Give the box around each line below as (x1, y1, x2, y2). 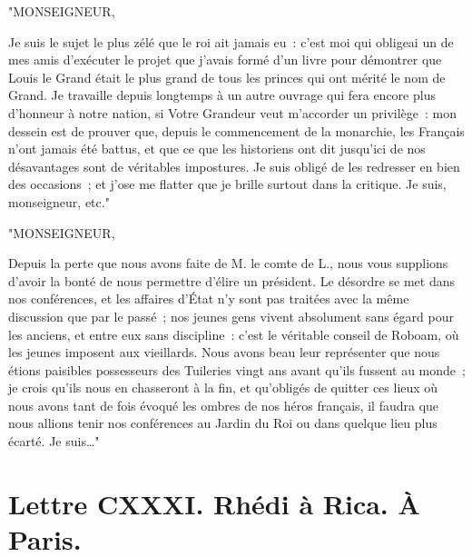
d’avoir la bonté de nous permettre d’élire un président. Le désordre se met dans (8, 271, 455, 290)
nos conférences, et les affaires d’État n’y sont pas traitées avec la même (8, 289, 409, 308)
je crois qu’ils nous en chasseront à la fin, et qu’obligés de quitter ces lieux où (8, 378, 438, 397)
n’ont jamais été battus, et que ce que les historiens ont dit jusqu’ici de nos (8, 139, 426, 158)
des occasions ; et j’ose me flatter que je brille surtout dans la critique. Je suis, (8, 174, 447, 194)
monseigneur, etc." (8, 192, 110, 211)
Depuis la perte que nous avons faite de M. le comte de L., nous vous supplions (8, 254, 448, 273)
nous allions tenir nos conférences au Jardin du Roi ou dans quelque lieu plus (8, 413, 438, 433)
